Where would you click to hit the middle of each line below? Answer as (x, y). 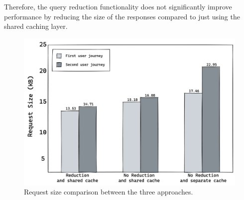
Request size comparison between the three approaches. (109, 192)
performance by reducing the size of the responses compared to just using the (122, 16)
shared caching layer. (36, 26)
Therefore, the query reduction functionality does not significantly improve (118, 6)
